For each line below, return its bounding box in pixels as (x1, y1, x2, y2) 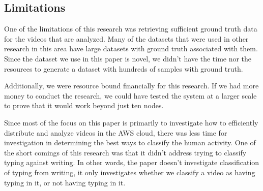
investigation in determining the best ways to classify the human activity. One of (4, 137, 256, 148)
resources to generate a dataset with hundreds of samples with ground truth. (4, 63, 243, 74)
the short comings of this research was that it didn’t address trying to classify (4, 147, 247, 157)
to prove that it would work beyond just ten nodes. (4, 100, 164, 111)
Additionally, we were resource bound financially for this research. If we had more (4, 80, 259, 91)
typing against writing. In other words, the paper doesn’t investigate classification (4, 157, 259, 168)
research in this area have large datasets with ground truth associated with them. (4, 43, 258, 54)
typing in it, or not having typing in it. (4, 177, 126, 187)
